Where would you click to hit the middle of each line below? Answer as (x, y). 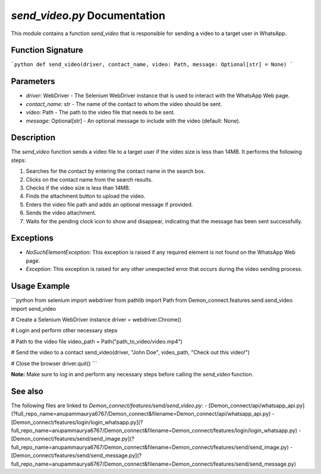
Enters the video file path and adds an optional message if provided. (109, 204)
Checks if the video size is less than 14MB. (78, 188)
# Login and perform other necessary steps (64, 330)
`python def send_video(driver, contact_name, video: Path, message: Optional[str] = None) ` (152, 65)
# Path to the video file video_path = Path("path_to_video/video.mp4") (97, 341)
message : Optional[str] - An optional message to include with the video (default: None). (133, 121)
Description (33, 138)
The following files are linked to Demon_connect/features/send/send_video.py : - (109, 406)
